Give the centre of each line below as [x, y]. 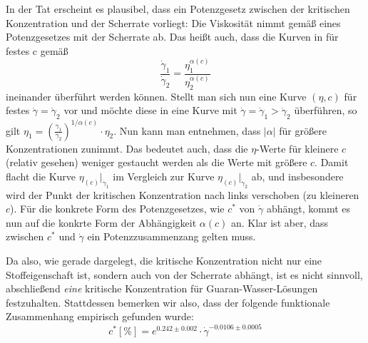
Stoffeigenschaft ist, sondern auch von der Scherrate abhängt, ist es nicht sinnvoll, [184, 274]
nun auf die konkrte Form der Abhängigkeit [101, 222]
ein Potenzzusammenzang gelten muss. [172, 236]
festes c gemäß [37, 50]
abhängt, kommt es [308, 209]
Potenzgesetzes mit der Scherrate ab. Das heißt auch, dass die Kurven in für [172, 37]
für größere [303, 130]
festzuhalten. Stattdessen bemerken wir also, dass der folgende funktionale [168, 302]
